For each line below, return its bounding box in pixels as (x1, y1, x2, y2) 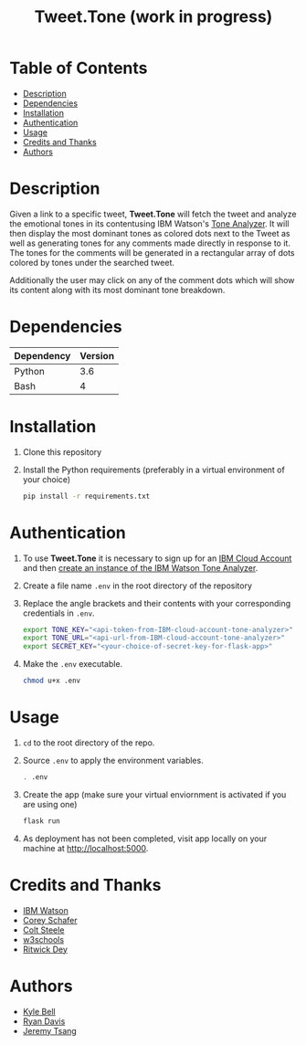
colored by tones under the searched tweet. (9, 257, 175, 268)
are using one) (22, 798, 78, 809)
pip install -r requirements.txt (22, 491, 151, 501)
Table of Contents (9, 58, 148, 79)
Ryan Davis (22, 1016, 66, 1027)
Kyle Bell (22, 1006, 57, 1017)
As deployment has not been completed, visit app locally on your (22, 833, 268, 844)
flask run (22, 816, 61, 826)
